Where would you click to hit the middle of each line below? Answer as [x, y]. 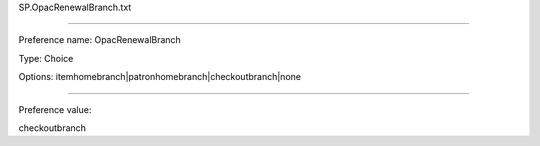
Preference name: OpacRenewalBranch [100, 40]
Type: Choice [46, 58]
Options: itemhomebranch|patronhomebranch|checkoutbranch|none [160, 77]
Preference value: [55, 109]
